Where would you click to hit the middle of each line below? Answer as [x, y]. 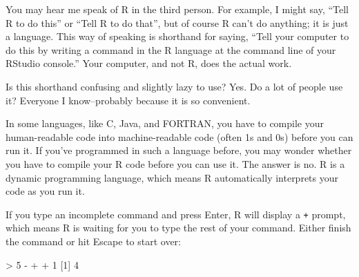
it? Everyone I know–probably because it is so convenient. [128, 100]
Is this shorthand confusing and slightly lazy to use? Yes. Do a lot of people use [174, 86]
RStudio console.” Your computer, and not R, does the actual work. [149, 63]
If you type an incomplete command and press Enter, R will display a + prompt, [176, 214]
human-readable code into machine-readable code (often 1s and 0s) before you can [179, 136]
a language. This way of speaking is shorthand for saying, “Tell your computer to [177, 36]
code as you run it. [45, 191]
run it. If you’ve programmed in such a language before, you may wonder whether [179, 150]
